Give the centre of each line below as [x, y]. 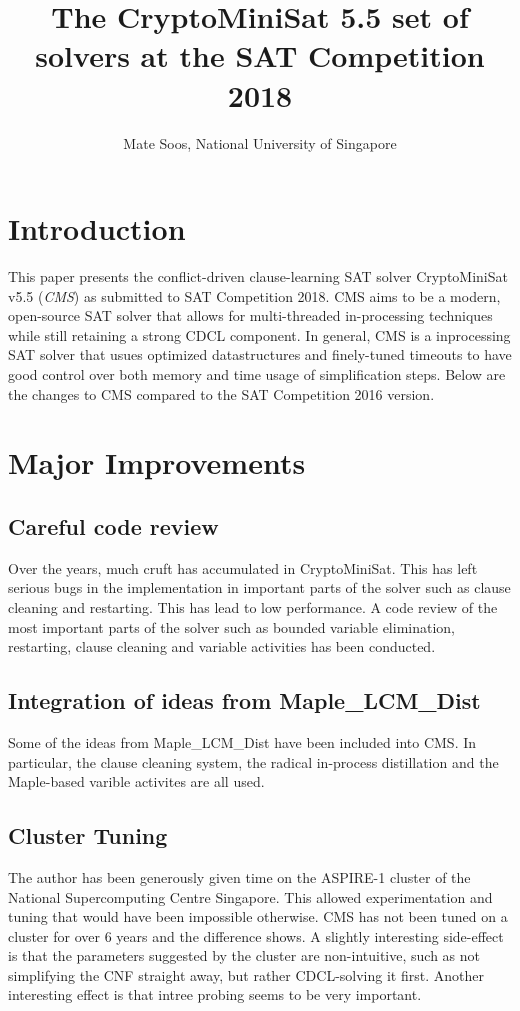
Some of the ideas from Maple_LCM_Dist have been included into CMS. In [242, 741]
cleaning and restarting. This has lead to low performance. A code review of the [253, 606]
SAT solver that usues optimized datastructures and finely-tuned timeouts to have [260, 354]
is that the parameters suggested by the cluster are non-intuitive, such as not [244, 955]
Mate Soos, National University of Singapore [260, 142]
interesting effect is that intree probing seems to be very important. [215, 994]
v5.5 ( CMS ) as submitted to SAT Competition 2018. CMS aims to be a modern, [254, 295]
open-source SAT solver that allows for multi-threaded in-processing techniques [250, 315]
